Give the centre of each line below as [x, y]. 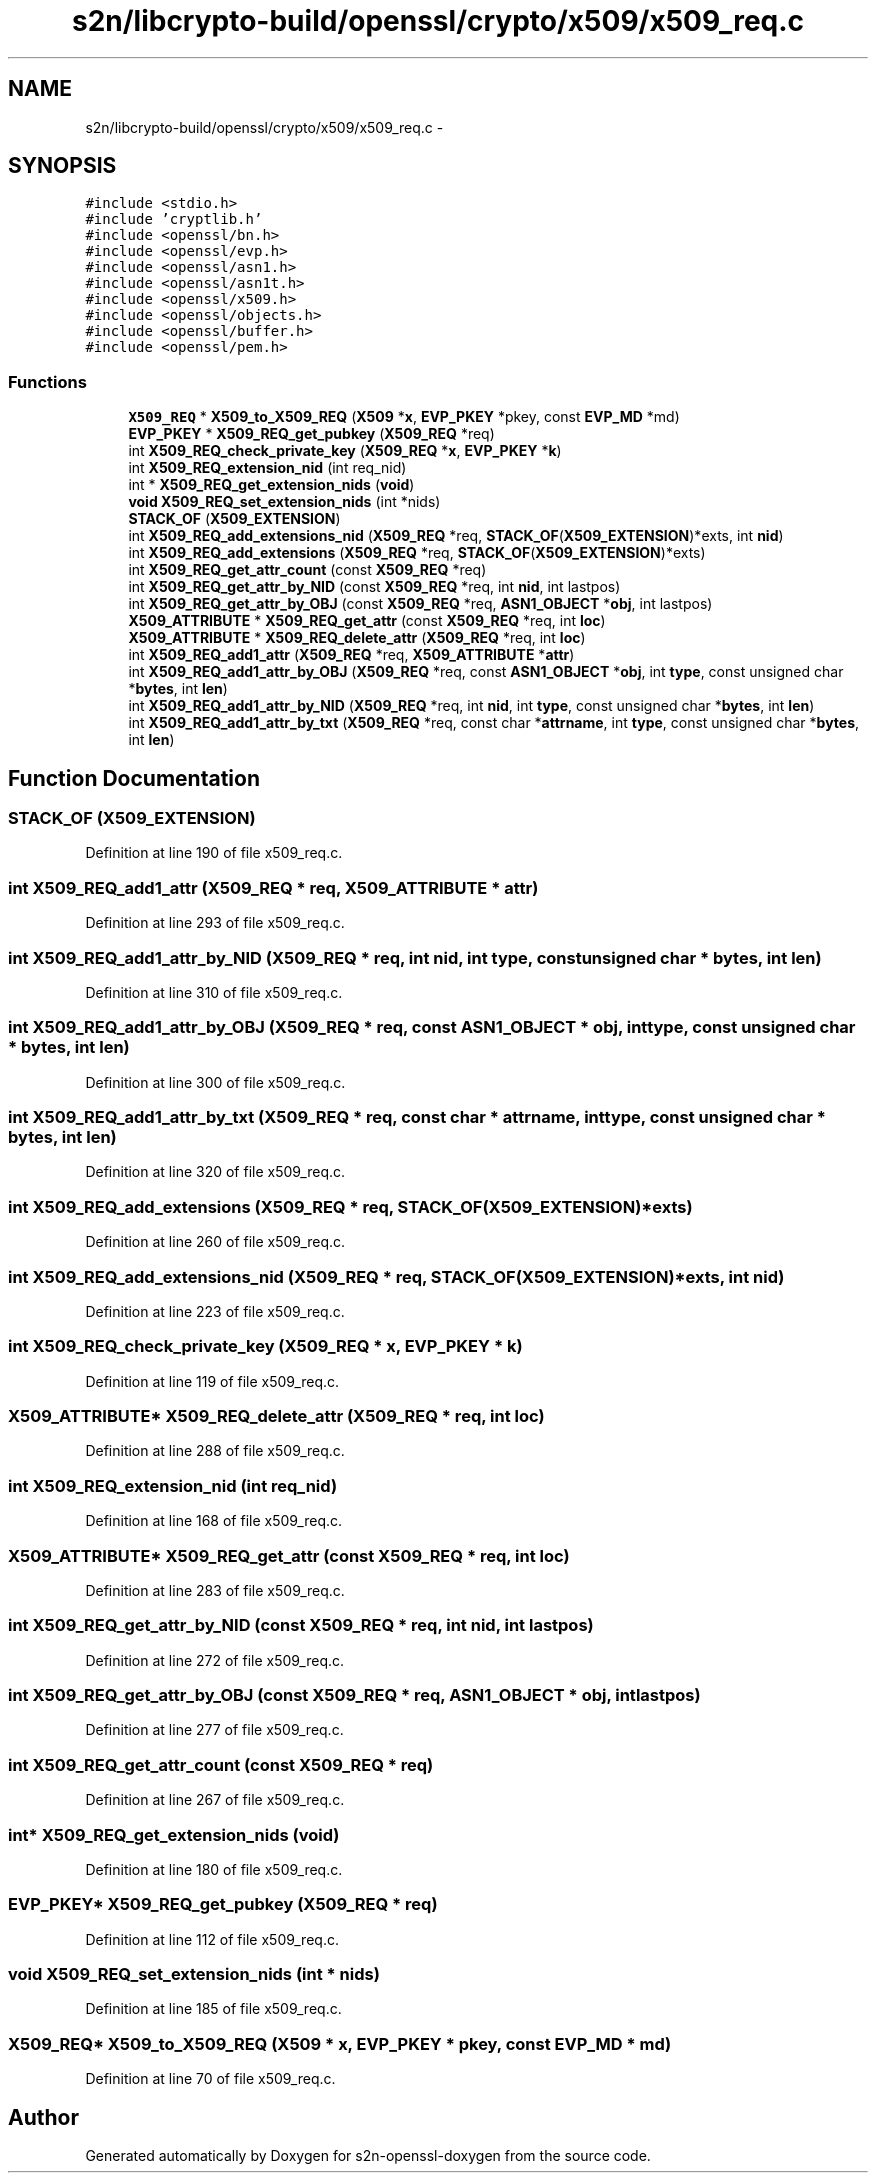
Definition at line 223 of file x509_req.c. [215, 1311]
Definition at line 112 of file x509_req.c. [212, 1939]
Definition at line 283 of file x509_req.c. [215, 1590]
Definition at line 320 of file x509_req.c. [215, 1172]
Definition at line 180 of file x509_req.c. [214, 1869]
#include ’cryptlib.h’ [174, 219]
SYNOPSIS [62, 166]
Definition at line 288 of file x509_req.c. [215, 1451]
